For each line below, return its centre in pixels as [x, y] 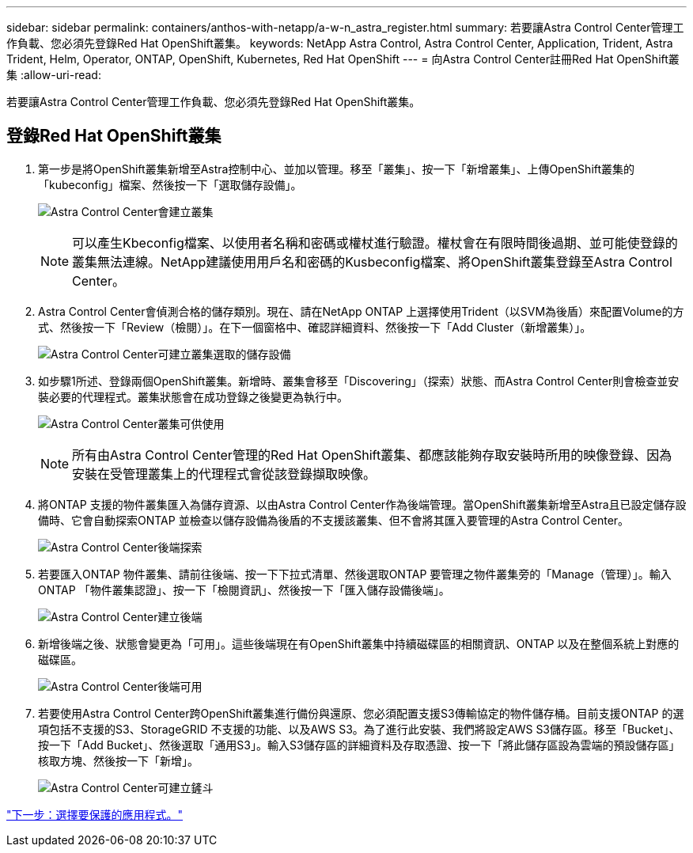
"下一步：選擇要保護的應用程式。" [95, 814]
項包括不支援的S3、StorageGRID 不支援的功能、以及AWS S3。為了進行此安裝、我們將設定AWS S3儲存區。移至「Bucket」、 [359, 729]
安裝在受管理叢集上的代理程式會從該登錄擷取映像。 [224, 474]
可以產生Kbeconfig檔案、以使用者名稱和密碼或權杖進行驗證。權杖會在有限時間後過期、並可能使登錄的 [375, 243]
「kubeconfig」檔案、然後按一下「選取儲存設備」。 [170, 184]
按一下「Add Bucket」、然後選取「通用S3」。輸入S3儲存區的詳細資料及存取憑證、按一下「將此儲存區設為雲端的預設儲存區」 [359, 745]
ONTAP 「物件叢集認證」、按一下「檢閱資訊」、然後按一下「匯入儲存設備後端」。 [244, 590]
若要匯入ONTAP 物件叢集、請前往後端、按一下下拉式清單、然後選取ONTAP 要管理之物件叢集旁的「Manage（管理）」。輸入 [355, 574]
